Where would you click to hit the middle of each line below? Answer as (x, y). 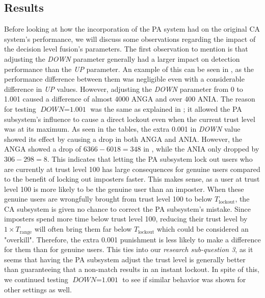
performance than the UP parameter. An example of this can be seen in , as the (129, 69)
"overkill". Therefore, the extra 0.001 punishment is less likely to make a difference (132, 239)
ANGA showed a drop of (43, 149)
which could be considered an (203, 229)
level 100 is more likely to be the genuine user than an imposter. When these (124, 189)
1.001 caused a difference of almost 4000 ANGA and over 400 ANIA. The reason (130, 99)
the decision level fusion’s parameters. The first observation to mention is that (126, 49)
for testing (20, 108)
